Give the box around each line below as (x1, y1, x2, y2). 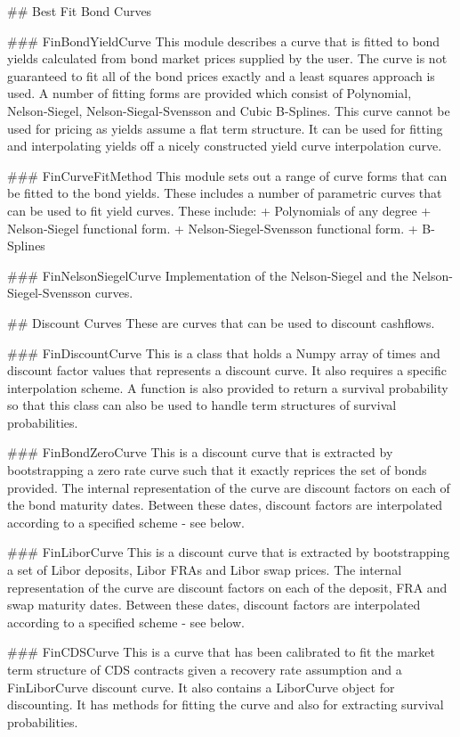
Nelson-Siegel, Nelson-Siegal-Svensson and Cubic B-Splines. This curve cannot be (7, 101, 450, 119)
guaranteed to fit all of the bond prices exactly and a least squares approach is (7, 66, 435, 85)
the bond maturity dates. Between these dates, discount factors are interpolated (7, 495, 443, 514)
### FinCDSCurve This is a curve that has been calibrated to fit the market (7, 643, 436, 661)
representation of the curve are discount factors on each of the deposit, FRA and (7, 577, 448, 596)
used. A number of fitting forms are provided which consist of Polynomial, (7, 84, 412, 102)
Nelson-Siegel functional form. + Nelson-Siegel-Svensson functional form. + (7, 218, 418, 237)
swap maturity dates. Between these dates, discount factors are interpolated (7, 595, 421, 614)
